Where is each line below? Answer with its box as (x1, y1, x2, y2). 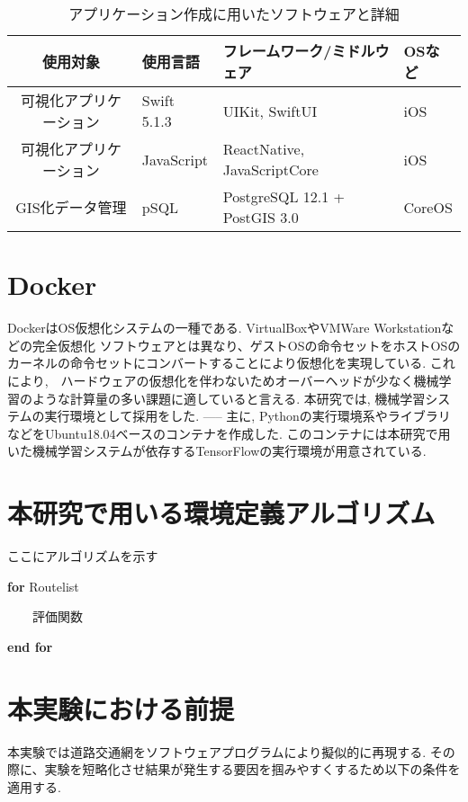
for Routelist (7, 576, 79, 595)
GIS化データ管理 (15, 197, 127, 218)
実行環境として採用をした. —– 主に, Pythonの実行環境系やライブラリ (44, 406, 451, 425)
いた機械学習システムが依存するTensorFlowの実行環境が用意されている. (7, 441, 427, 460)
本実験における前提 (7, 690, 235, 726)
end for (7, 637, 53, 655)
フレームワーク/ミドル (222, 40, 375, 61)
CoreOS (403, 196, 453, 218)
